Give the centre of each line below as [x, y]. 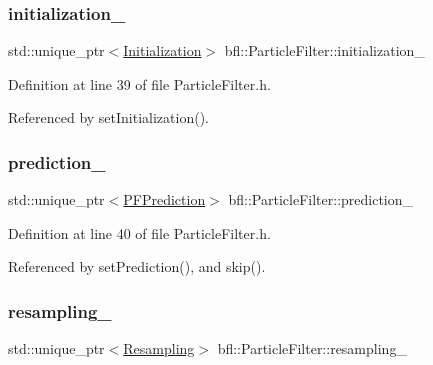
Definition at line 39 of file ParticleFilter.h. [139, 83]
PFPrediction [164, 199]
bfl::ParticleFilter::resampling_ [312, 348]
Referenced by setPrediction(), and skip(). [137, 266]
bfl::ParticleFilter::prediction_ [321, 199]
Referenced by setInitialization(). [108, 117]
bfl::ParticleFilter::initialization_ [324, 50]
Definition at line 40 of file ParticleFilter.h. [139, 232]
